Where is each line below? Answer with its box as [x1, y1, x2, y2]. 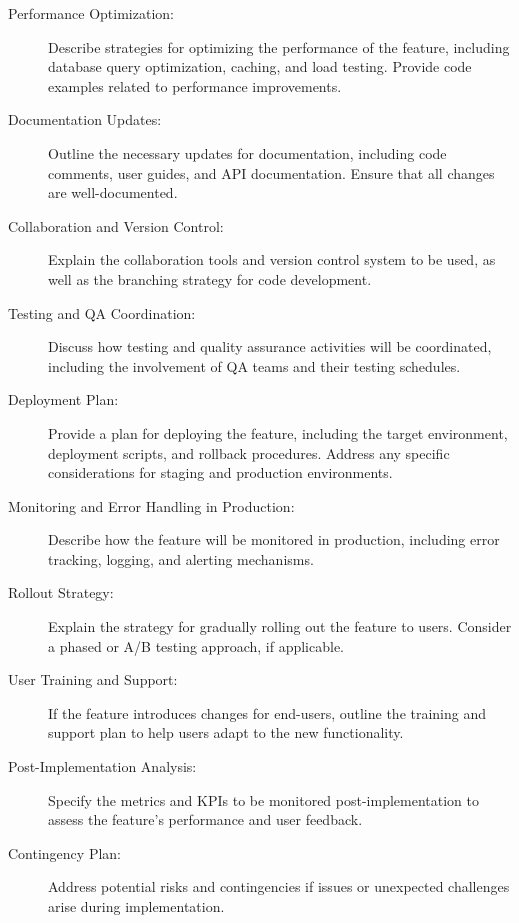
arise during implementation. [48, 896, 225, 916]
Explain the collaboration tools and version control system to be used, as [48, 249, 496, 270]
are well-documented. [48, 182, 178, 203]
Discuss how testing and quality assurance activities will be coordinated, [48, 336, 492, 357]
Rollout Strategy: [8, 582, 114, 603]
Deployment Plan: [8, 389, 119, 410]
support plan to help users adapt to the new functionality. [48, 722, 404, 743]
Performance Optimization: [8, 3, 174, 23]
